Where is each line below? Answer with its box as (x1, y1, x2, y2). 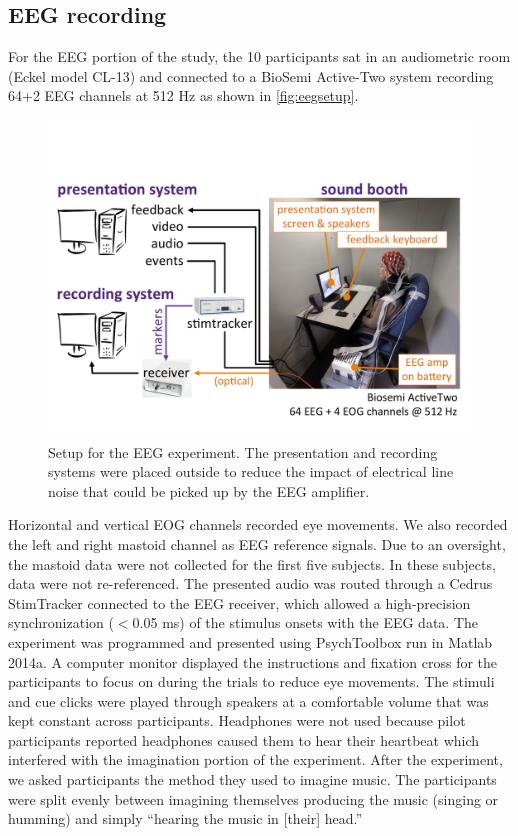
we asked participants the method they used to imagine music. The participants (8, 769, 497, 790)
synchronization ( (8, 612, 114, 633)
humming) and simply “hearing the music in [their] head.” (8, 808, 363, 829)
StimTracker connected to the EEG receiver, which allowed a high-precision (8, 592, 471, 613)
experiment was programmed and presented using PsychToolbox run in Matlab (8, 631, 493, 652)
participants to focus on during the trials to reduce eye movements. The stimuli (8, 671, 495, 692)
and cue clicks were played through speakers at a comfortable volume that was (8, 690, 489, 711)
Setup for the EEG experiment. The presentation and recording (48, 441, 438, 462)
